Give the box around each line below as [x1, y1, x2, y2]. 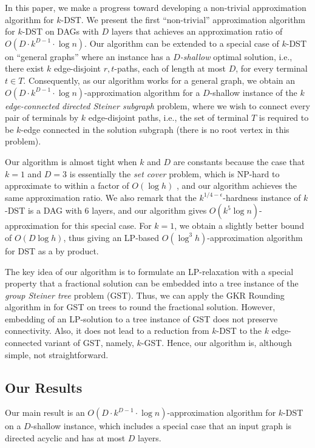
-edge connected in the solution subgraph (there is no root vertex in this [21, 123, 290, 135]
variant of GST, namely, [44, 336, 134, 349]
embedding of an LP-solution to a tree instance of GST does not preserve [5, 312, 278, 325]
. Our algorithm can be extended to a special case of [84, 36, 279, 49]
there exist [5, 62, 44, 75]
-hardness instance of [223, 191, 301, 203]
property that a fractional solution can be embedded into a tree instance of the [5, 277, 299, 290]
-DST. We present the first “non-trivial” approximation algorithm [61, 13, 305, 25]
